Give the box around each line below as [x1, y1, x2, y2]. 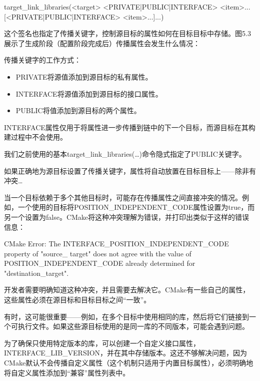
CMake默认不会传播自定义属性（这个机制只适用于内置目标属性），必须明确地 [4, 357, 253, 368]
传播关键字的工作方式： [4, 55, 81, 65]
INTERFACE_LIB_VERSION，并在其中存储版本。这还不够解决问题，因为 [4, 347, 247, 358]
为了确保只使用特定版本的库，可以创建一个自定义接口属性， [4, 337, 200, 348]
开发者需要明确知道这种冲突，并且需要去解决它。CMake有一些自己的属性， [4, 284, 250, 295]
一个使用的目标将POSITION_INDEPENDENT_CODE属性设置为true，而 [17, 202, 255, 212]
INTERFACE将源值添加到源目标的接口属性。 [15, 88, 162, 99]
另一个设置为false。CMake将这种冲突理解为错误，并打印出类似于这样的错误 [4, 211, 249, 222]
